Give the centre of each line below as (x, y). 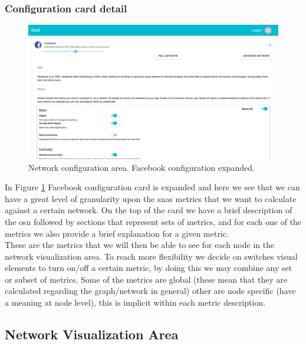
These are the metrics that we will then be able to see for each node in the (140, 245)
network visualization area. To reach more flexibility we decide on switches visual (151, 256)
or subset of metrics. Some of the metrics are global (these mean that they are (146, 279)
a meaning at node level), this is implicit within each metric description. (135, 302)
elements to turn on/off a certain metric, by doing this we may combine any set (149, 268)
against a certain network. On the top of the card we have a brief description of (149, 210)
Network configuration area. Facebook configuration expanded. (142, 167)
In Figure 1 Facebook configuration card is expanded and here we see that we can (152, 187)
